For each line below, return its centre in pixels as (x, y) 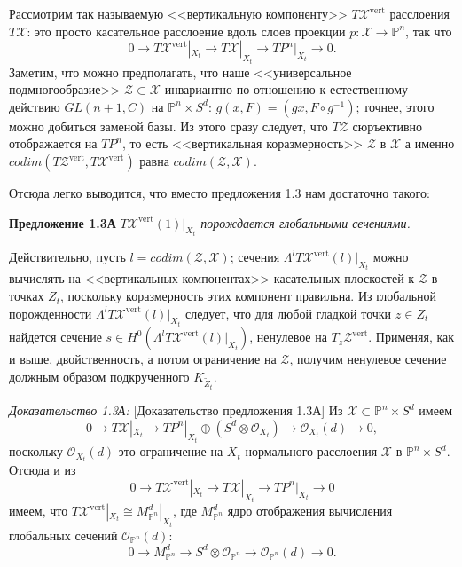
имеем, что (39, 511)
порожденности (51, 313)
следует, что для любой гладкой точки (288, 313)
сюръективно (387, 126)
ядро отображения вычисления (310, 511)
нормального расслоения (311, 451)
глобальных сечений (63, 535)
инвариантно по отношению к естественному (286, 89)
